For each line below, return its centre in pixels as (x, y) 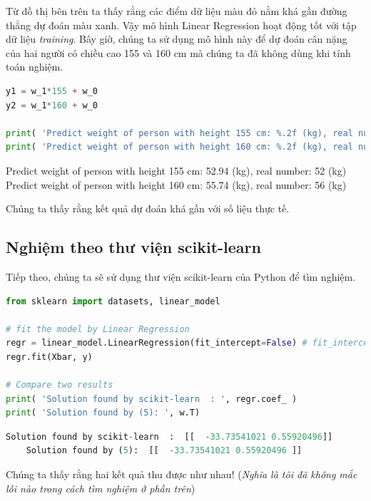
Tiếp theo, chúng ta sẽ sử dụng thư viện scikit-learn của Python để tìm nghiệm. (181, 276)
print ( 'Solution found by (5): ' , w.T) (103, 413)
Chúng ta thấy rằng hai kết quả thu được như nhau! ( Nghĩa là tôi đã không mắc (182, 474)
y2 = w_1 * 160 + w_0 (52, 105)
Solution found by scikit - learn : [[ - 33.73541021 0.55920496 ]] (169, 437)
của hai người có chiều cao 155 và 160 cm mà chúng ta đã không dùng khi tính (178, 52)
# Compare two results (60, 385)
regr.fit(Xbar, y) (49, 357)
